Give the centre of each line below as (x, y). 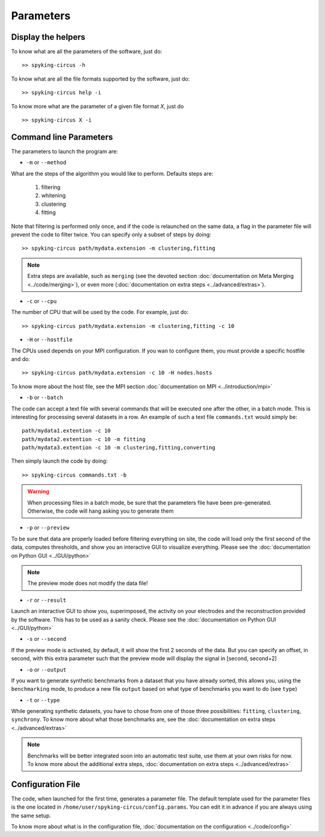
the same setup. (31, 815)
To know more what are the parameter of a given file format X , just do (97, 106)
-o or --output (46, 669)
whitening (54, 196)
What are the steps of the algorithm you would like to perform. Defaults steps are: (112, 173)
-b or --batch (45, 398)
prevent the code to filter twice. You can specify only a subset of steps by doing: (111, 235)
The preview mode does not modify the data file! (88, 583)
